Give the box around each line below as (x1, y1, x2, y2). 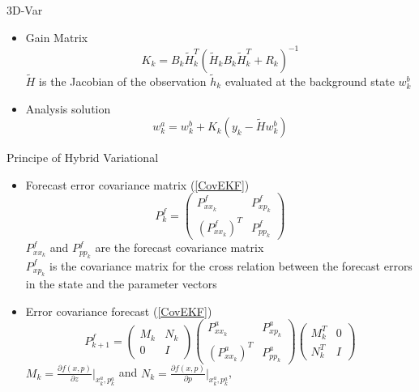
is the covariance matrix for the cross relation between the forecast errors (49, 257, 413, 274)
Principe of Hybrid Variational (6, 149, 159, 166)
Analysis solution (25, 100, 111, 117)
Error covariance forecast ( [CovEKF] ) (25, 302, 212, 319)
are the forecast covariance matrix (95, 239, 264, 256)
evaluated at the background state (224, 72, 395, 89)
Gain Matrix (25, 28, 88, 45)
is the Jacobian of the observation (39, 72, 207, 89)
